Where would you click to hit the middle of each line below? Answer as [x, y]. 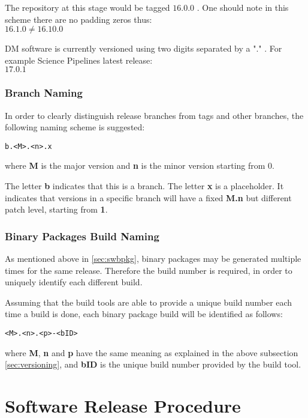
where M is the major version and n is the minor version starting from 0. [140, 165]
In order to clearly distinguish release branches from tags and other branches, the [154, 115]
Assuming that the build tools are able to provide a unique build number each [149, 302]
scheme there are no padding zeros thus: [78, 19]
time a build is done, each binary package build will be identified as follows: [144, 314]
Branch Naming [44, 93]
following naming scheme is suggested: [75, 127]
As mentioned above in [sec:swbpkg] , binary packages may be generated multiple [153, 259]
